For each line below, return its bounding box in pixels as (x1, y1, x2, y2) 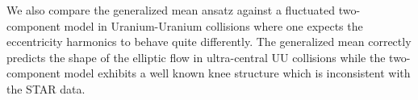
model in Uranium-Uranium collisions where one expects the (64, 17, 363, 34)
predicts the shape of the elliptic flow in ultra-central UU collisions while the (6, 48, 386, 65)
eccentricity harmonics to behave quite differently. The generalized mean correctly (6, 33, 412, 50)
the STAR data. (6, 80, 86, 97)
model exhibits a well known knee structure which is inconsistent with (64, 65, 411, 81)
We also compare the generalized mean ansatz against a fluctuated (6, 2, 336, 18)
